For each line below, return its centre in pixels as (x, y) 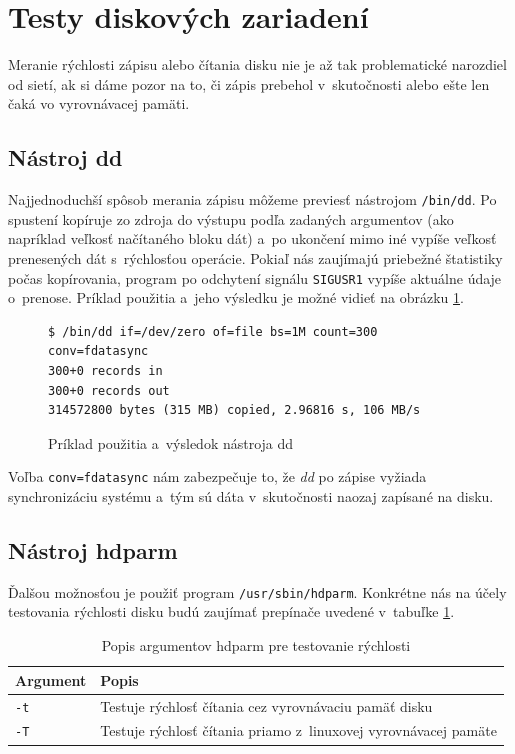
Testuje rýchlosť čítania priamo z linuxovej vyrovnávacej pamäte (298, 730)
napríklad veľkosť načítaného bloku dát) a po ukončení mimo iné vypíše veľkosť (252, 238)
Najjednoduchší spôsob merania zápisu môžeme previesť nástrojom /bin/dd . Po (252, 199)
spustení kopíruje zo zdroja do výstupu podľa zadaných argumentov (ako (231, 218)
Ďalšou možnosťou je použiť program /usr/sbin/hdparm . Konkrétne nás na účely (257, 591)
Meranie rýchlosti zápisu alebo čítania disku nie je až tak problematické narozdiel (257, 64)
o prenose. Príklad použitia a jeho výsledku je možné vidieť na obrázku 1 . (236, 297)
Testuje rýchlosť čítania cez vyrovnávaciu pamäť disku (266, 705)
